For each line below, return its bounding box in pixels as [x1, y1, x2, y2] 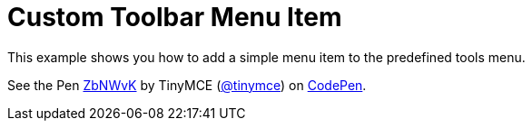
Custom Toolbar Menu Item [7, 2, 342, 32]
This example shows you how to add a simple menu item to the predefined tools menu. [7, 49, 526, 65]
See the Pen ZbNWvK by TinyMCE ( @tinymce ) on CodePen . [7, 77, 367, 93]
